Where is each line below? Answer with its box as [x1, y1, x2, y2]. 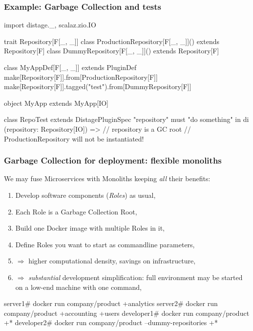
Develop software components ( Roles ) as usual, [15, 189, 156, 200]
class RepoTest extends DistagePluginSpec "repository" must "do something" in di [4, 114, 249, 124]
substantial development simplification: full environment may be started [28, 272, 243, 282]
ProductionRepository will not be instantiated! [4, 133, 144, 143]
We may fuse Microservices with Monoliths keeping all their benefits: [4, 173, 211, 184]
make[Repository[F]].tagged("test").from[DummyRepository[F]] [4, 81, 191, 92]
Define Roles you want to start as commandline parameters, [15, 239, 195, 249]
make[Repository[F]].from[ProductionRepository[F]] [4, 71, 158, 82]
